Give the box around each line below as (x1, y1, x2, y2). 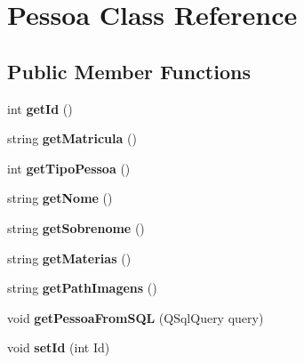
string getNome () (7, 189, 113, 207)
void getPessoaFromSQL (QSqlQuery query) (7, 308, 264, 327)
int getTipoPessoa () (7, 158, 131, 177)
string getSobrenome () (7, 218, 145, 237)
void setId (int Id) (7, 338, 110, 357)
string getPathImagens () (7, 278, 157, 297)
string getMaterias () (7, 248, 132, 267)
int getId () (7, 99, 73, 117)
